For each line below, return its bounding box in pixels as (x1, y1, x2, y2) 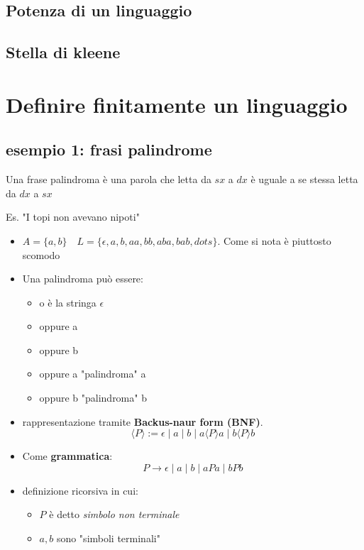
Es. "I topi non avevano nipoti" (6, 209, 140, 224)
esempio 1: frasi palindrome (6, 138, 212, 160)
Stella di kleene (6, 41, 121, 63)
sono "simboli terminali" (56, 531, 160, 546)
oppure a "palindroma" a (39, 366, 146, 381)
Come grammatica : (22, 449, 113, 463)
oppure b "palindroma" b (39, 390, 147, 405)
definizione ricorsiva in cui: (22, 483, 138, 497)
